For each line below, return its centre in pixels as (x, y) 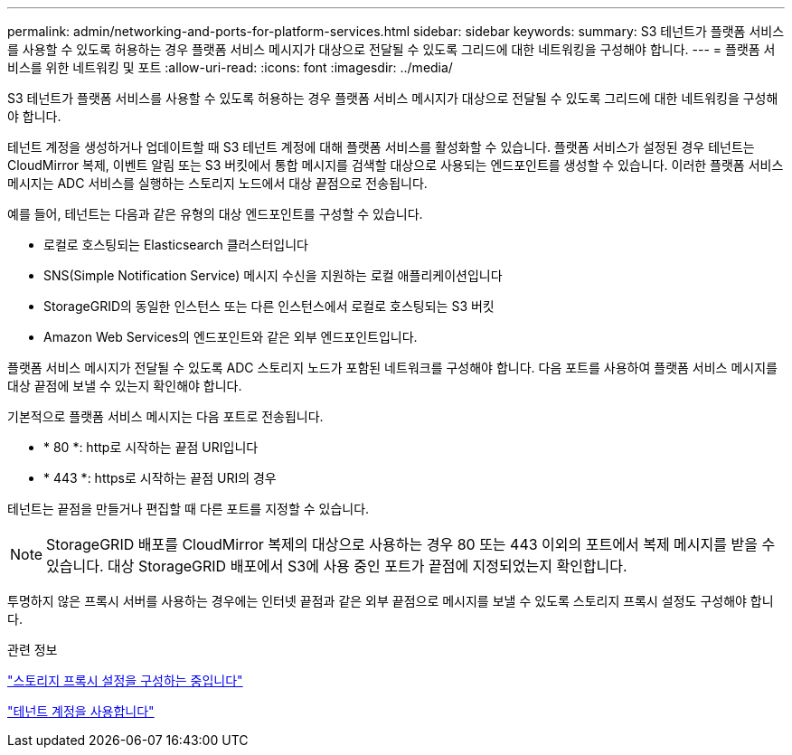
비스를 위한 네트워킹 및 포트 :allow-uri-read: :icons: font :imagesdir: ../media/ (230, 67)
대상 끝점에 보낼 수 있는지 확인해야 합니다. (125, 386)
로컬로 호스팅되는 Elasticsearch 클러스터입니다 (176, 245)
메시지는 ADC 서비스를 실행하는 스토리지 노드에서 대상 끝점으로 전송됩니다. (217, 183)
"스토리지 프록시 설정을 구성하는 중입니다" (125, 680)
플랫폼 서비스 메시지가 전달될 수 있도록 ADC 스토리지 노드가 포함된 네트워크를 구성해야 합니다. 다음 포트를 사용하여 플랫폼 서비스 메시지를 (392, 368)
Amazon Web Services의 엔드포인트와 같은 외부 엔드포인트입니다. (231, 337)
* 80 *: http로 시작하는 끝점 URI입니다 (151, 447)
